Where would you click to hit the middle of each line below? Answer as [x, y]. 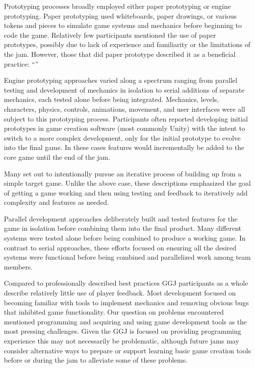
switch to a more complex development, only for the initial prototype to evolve [122, 137]
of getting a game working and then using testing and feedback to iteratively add [126, 192]
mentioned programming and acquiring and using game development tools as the [126, 321]
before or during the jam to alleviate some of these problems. [96, 360]
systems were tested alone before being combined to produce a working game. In [125, 238]
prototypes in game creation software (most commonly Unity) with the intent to [125, 128]
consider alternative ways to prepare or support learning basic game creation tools [127, 350]
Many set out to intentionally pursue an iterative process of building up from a [123, 173]
